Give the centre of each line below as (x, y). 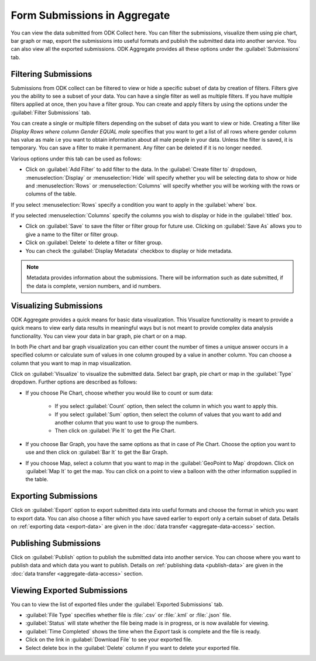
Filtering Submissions (51, 74)
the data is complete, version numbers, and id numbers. (94, 286)
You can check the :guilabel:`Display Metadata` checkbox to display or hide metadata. (129, 251)
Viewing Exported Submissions (69, 590)
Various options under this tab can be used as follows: (76, 159)
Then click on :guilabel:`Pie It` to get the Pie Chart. (115, 431)
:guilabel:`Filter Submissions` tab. (51, 112)
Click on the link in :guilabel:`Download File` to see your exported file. (109, 640)
